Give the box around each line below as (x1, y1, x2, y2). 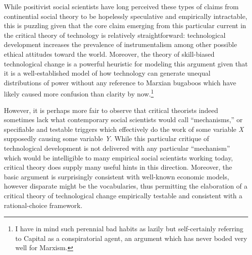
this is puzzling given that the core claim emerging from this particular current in (4, 20, 246, 31)
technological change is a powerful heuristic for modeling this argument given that (4, 58, 248, 68)
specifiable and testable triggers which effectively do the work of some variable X (4, 124, 244, 134)
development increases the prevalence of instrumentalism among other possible (4, 39, 237, 49)
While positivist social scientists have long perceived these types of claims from (4, 1, 239, 11)
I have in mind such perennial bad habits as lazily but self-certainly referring (15, 223, 244, 234)
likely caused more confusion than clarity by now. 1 (4, 87, 154, 98)
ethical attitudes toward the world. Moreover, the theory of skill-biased (4, 48, 215, 59)
